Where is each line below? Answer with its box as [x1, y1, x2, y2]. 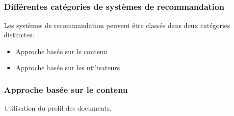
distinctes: [4, 29, 34, 40]
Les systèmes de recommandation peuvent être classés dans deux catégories [4, 20, 230, 30]
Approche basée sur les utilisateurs [15, 62, 120, 73]
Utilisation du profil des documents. [4, 103, 112, 113]
